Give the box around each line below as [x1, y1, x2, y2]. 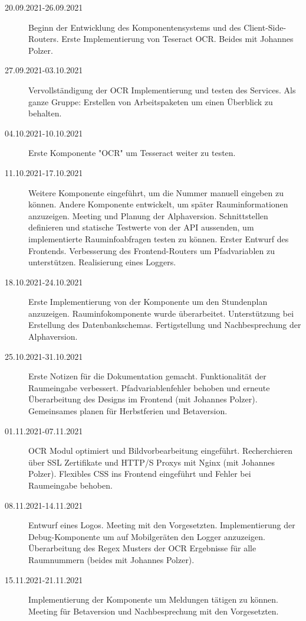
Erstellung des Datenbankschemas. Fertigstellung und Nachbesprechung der [28, 318, 301, 331]
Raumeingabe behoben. [28, 479, 113, 491]
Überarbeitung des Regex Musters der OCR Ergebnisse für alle [28, 542, 256, 554]
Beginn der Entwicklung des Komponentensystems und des [28, 21, 241, 33]
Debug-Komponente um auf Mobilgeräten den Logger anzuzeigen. [28, 530, 265, 542]
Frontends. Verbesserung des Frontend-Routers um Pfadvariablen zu [28, 244, 275, 256]
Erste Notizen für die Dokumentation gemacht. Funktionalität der [28, 370, 266, 382]
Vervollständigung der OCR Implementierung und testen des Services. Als [28, 83, 296, 96]
